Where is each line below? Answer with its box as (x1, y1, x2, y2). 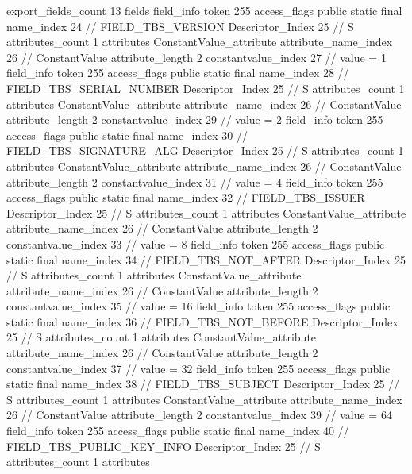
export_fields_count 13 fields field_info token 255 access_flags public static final (6, 2, 402, 18)
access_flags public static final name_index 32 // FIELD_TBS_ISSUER (6, 189, 365, 206)
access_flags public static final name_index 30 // (6, 126, 248, 143)
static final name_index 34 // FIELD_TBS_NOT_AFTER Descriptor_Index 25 (6, 251, 406, 268)
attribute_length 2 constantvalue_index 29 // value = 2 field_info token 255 (6, 111, 383, 128)
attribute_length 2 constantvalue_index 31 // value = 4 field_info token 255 (6, 173, 383, 190)
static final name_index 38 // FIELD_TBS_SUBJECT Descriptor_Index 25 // (6, 376, 400, 392)
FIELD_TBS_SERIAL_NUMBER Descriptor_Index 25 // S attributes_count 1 (6, 79, 405, 96)
